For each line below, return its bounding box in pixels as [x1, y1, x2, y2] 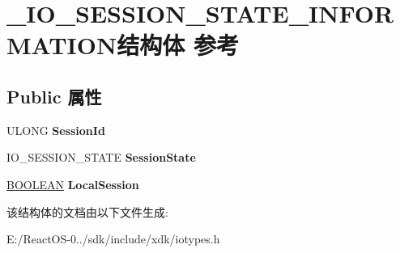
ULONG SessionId [6, 121, 105, 138]
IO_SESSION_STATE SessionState [6, 149, 196, 166]
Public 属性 [6, 83, 102, 108]
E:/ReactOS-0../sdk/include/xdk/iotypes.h [6, 230, 220, 247]
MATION [6, 28, 117, 61]
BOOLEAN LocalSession [6, 175, 139, 192]
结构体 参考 [117, 28, 239, 61]
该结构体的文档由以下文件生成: [6, 203, 168, 220]
